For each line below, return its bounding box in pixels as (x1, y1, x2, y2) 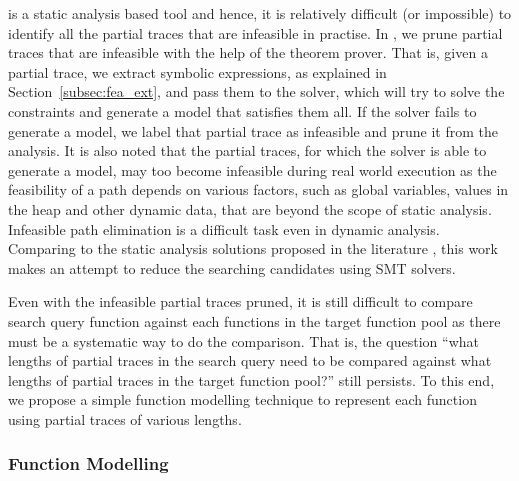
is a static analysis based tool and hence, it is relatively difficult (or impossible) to (8, 3, 512, 23)
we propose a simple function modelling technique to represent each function (8, 389, 477, 410)
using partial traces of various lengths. (8, 408, 242, 429)
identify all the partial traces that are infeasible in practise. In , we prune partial (8, 22, 503, 43)
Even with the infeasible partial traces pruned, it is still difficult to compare (8, 291, 473, 312)
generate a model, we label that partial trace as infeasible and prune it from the (8, 120, 498, 141)
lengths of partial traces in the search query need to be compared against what (8, 350, 492, 371)
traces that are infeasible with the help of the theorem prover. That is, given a (8, 42, 488, 63)
